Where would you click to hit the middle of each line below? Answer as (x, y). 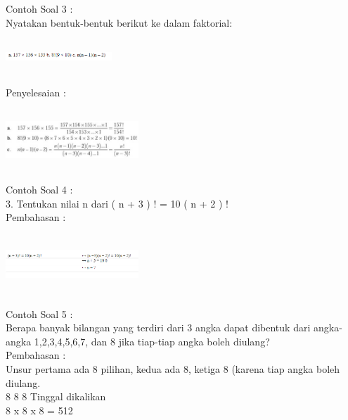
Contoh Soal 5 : (39, 313)
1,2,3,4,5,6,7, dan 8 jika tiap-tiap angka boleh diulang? (152, 341)
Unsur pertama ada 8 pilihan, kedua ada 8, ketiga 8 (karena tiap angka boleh (173, 369)
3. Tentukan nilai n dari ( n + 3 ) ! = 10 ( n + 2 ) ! (117, 203)
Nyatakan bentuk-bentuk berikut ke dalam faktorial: (119, 22)
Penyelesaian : (36, 93)
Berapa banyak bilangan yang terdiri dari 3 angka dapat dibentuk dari (158, 327)
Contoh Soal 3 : (39, 8)
